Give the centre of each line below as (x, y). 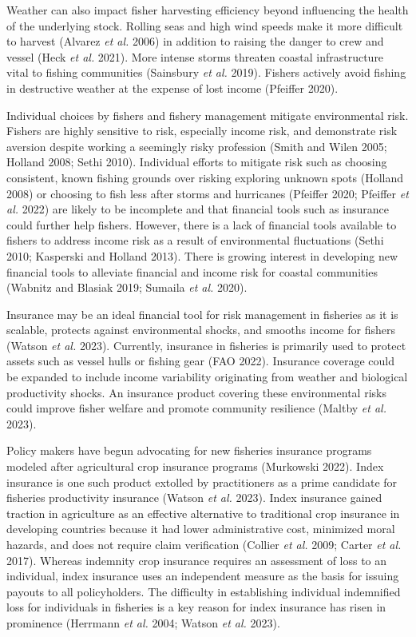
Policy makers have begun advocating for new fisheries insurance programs (189, 450)
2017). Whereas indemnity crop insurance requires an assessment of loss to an (197, 560)
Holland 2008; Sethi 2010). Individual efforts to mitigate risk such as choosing (197, 162)
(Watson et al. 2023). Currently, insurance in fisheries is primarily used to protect (206, 345)
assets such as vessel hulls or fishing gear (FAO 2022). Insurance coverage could (200, 361)
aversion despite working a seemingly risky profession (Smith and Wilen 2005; (197, 146)
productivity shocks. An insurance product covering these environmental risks (196, 392)
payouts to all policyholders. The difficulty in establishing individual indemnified (204, 591)
